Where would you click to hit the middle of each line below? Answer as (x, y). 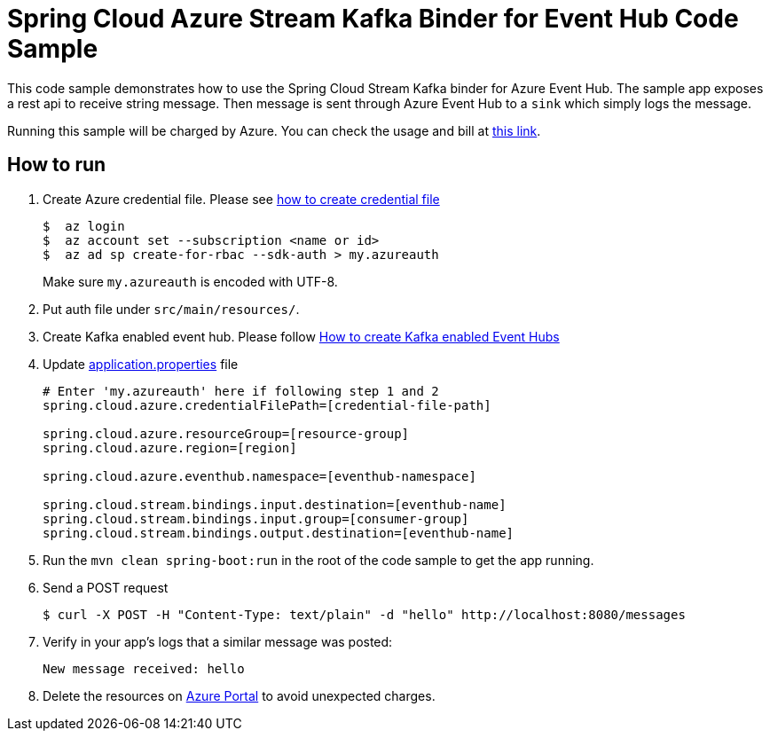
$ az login (84, 226)
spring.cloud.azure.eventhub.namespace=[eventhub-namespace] (259, 476)
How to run (57, 165)
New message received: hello (144, 668)
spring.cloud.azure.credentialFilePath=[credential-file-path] (267, 405)
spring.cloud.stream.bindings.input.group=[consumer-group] (256, 518)
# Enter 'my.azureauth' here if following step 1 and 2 (241, 391)
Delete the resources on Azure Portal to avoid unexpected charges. (239, 695)
